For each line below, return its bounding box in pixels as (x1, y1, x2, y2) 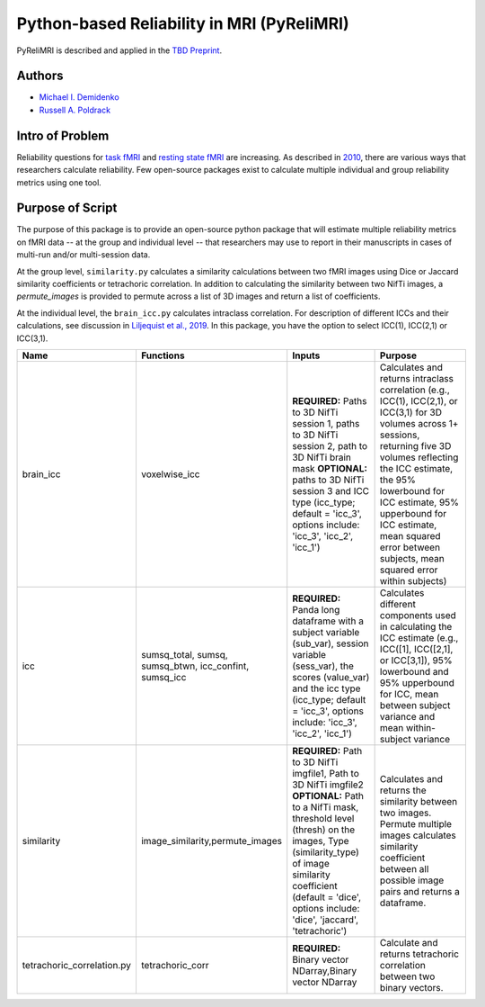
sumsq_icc (140, 670, 187, 683)
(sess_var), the (292, 660, 355, 672)
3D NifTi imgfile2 (292, 778, 364, 791)
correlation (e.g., (379, 383, 451, 396)
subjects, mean (379, 552, 445, 564)
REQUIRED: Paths (292, 394, 367, 407)
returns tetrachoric (379, 948, 460, 960)
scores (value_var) (292, 670, 370, 683)
